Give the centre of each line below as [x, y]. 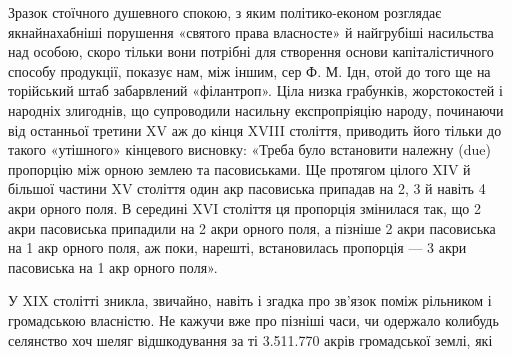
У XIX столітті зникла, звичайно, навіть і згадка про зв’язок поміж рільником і [250, 300]
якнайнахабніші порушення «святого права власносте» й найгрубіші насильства [251, 31]
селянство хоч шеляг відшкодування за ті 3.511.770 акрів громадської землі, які [250, 339]
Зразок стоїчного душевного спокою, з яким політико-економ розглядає [225, 12]
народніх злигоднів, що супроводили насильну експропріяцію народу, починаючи [256, 109]
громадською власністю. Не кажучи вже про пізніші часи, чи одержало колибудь [253, 319]
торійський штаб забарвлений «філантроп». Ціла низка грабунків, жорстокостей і [255, 90]
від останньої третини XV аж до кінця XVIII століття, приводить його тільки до [255, 129]
